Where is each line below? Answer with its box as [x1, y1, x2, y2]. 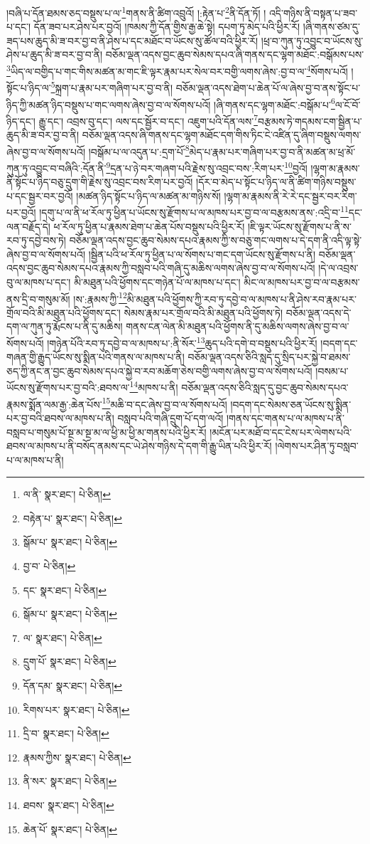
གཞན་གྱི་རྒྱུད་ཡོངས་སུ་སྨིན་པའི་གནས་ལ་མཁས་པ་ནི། [6, 349, 185, 364]
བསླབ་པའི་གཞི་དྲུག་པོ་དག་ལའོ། [117, 410, 224, 425]
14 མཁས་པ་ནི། [129, 378, 178, 395]
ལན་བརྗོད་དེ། [6, 218, 50, 233]
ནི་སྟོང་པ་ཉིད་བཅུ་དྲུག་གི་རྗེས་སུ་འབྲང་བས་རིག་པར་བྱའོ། [6, 174, 193, 189]
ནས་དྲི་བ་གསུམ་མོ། [6, 291, 70, 306]
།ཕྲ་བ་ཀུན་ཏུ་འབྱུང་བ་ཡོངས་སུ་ [261, 33, 364, 48]
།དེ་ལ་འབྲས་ [318, 260, 359, 275]
